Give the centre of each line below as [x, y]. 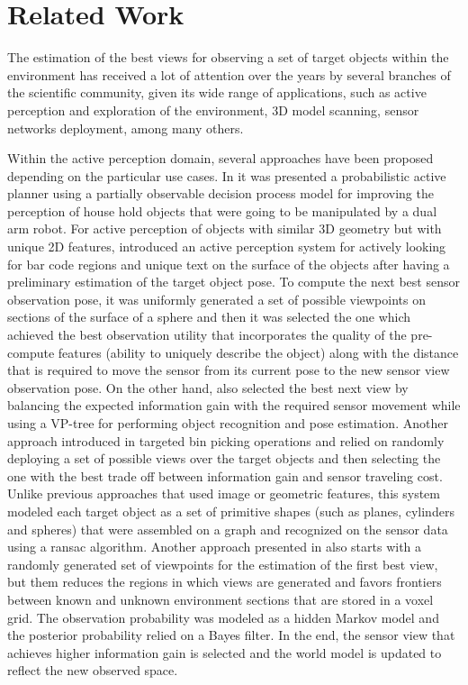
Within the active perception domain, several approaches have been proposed [220, 158]
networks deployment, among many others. [126, 128]
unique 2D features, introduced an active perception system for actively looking [227, 247]
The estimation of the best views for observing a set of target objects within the [228, 57]
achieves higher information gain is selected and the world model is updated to [225, 652]
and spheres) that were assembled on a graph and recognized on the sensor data [228, 529]
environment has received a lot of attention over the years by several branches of [229, 74]
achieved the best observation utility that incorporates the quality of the [207, 335]
